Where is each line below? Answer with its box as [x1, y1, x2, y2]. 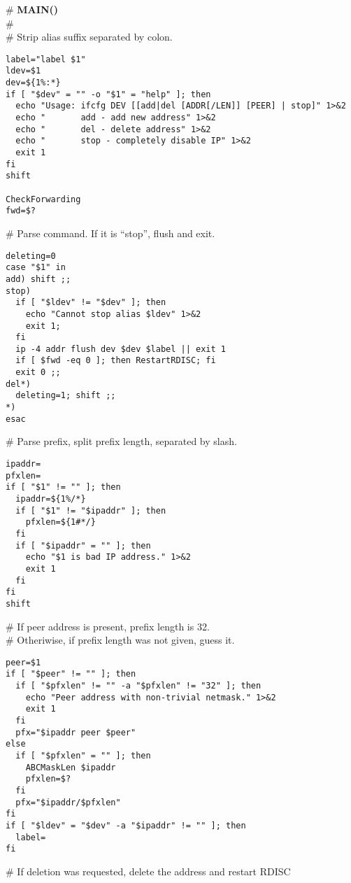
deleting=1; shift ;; [15, 390, 116, 401]
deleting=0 [6, 250, 56, 261]
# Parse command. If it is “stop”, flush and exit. [6, 225, 215, 240]
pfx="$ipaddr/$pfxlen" [15, 797, 121, 807]
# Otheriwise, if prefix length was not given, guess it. [6, 633, 235, 647]
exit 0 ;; [15, 367, 61, 378]
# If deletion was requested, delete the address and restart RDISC [6, 863, 291, 878]
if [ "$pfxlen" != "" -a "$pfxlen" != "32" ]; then [15, 681, 262, 691]
